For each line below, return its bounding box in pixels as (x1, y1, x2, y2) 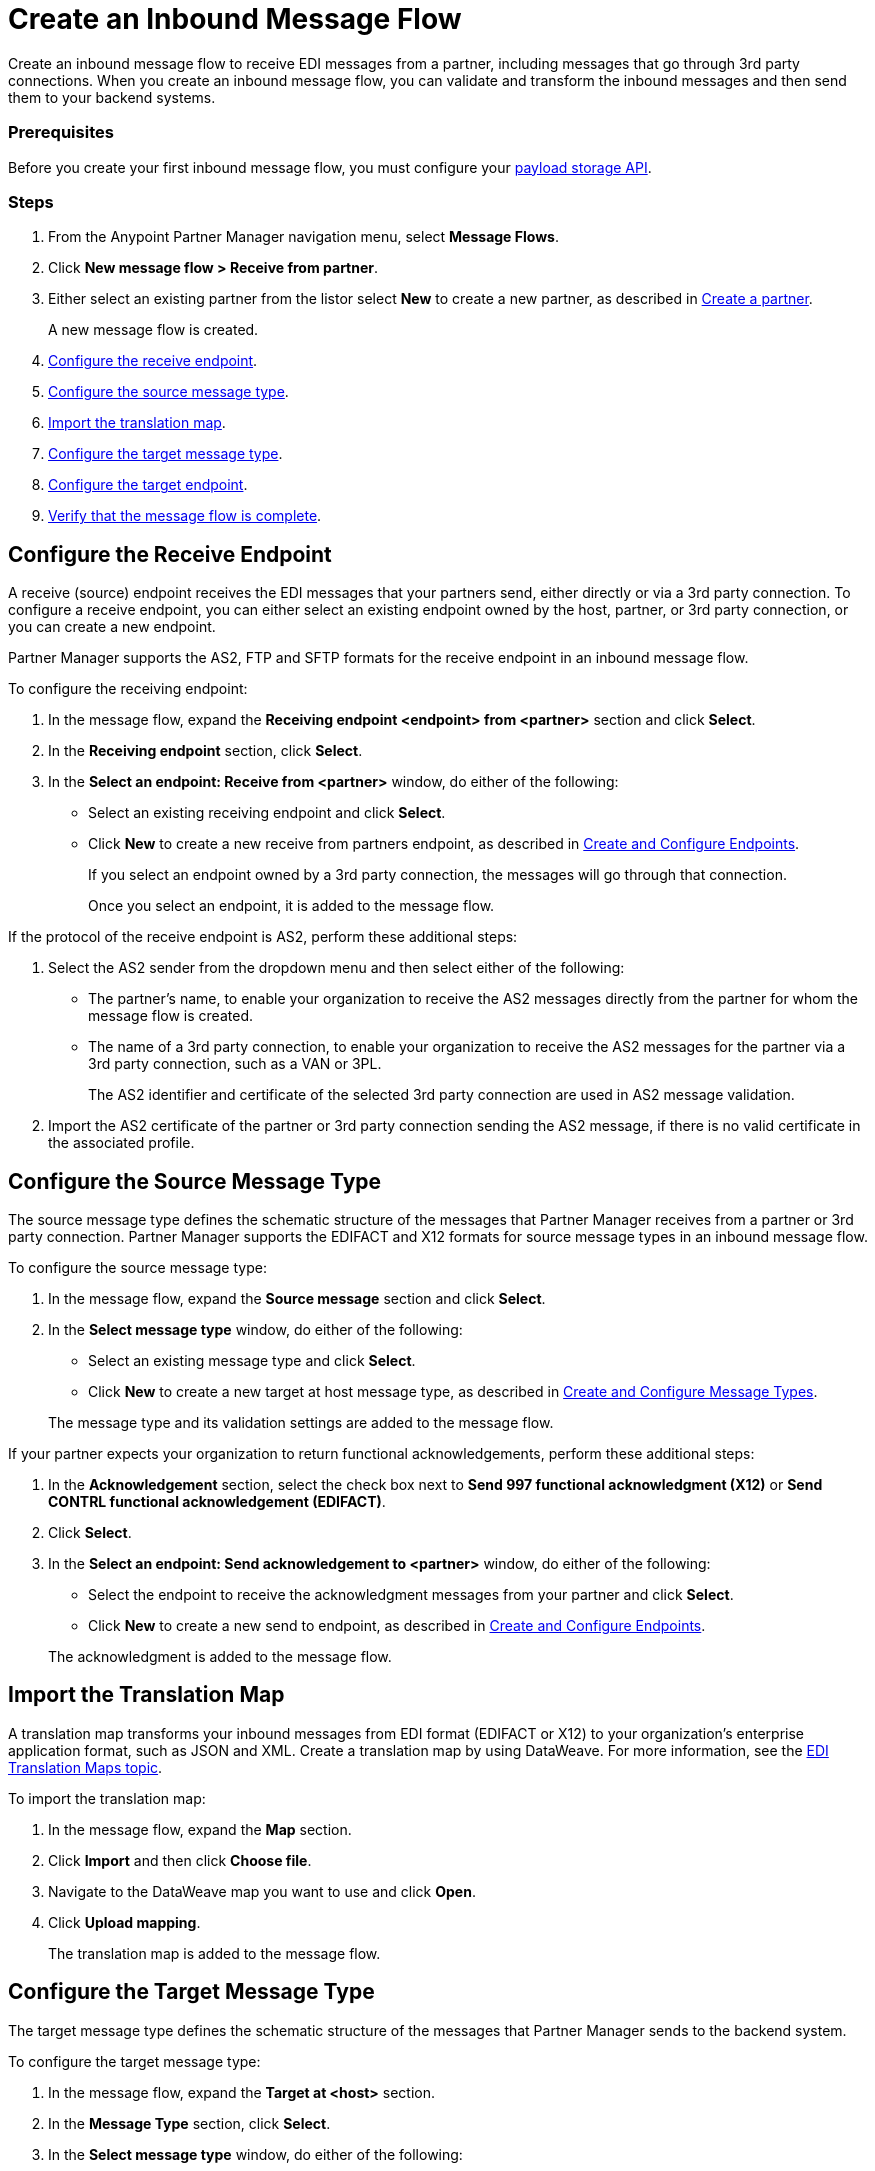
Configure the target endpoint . (48, 476, 248, 494)
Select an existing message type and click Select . (88, 1351, 416, 1369)
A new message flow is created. (48, 321, 259, 339)
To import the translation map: (8, 1789, 206, 1807)
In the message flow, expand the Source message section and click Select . (48, 1289, 546, 1307)
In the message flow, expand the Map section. (48, 1820, 352, 1838)
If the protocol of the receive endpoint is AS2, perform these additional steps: (8, 928, 518, 946)
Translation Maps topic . (8, 1758, 163, 1776)
